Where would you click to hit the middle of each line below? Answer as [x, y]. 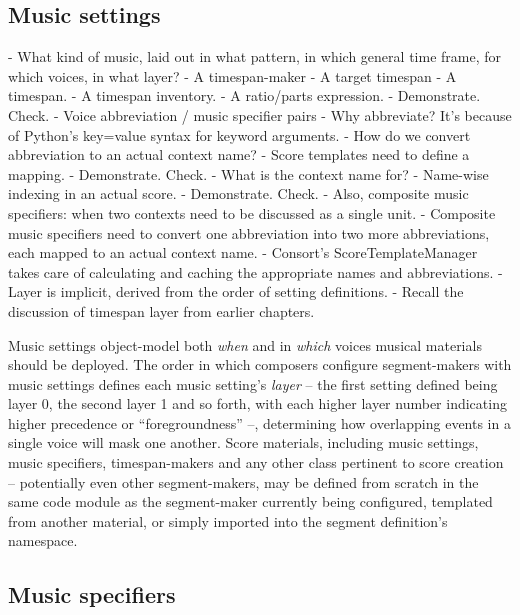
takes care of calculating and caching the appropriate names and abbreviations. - [255, 271]
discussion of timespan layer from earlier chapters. [161, 310]
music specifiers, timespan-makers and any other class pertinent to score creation [256, 462]
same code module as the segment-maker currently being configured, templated [250, 501]
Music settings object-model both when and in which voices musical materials [245, 344]
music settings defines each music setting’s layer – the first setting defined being [253, 383]
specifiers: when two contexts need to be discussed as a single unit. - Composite [252, 212]
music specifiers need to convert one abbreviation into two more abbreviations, [249, 232]
